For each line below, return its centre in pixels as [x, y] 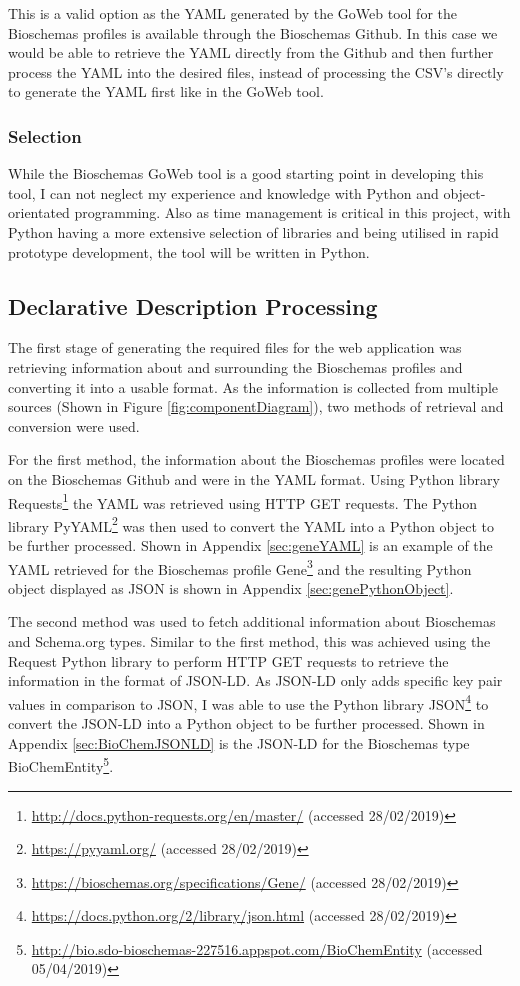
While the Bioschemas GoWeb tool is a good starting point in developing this [246, 173]
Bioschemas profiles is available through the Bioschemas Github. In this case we [253, 32]
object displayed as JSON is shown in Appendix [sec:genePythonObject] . [231, 587]
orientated [39, 212]
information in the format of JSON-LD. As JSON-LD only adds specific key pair [255, 680]
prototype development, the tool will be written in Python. [189, 251]
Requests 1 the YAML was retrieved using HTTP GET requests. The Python [243, 501]
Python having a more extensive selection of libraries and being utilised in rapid [253, 231]
